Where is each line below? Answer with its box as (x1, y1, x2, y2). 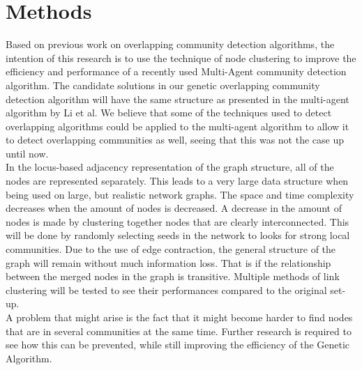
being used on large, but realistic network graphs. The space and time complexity (6, 187, 354, 201)
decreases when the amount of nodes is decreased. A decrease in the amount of (6, 201, 342, 215)
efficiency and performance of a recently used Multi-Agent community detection (6, 64, 347, 79)
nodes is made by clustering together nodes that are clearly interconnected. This (6, 214, 349, 229)
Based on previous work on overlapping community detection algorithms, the (6, 37, 335, 52)
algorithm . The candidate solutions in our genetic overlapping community (6, 77, 320, 92)
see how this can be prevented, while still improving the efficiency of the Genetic (6, 337, 350, 352)
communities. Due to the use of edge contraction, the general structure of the (6, 242, 336, 256)
